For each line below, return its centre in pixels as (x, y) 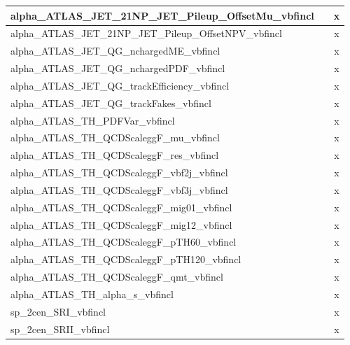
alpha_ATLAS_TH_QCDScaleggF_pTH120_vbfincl (126, 259)
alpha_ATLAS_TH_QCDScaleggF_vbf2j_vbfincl (119, 172)
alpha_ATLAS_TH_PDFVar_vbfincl (93, 120)
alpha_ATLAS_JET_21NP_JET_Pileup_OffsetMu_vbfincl (162, 15)
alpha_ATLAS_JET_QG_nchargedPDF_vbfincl (118, 68)
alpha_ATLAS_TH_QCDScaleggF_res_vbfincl (115, 155)
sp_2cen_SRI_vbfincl (58, 311)
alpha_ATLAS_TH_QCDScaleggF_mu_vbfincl (115, 138)
